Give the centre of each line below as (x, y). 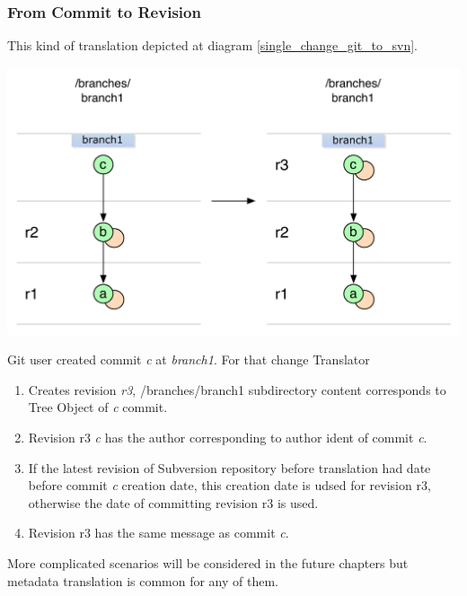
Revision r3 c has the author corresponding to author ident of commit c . (228, 437)
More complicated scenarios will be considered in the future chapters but (208, 562)
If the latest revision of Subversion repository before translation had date (229, 467)
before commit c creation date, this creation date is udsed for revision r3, (229, 485)
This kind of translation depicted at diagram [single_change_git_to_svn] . (213, 45)
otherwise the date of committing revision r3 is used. (173, 502)
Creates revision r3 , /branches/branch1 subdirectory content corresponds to (237, 389)
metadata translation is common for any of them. (143, 580)
